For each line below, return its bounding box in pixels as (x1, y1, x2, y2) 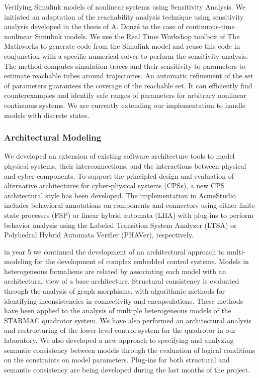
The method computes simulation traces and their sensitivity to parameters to (4, 60, 246, 71)
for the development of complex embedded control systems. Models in (34, 256, 249, 267)
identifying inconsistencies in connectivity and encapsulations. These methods (4, 295, 243, 306)
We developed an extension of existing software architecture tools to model (4, 151, 235, 161)
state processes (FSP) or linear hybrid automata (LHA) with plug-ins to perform (4, 209, 253, 220)
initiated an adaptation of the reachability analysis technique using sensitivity (4, 11, 244, 22)
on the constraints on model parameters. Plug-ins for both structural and (4, 354, 230, 365)
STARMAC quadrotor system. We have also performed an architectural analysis (4, 315, 251, 325)
